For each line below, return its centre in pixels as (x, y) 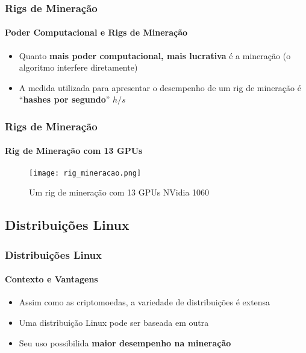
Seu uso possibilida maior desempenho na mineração (125, 342)
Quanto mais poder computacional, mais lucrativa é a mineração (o (155, 55)
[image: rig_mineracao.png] (85, 173)
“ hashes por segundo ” (64, 99)
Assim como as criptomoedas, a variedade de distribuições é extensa (145, 302)
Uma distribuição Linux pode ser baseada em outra (114, 322)
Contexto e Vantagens (52, 279)
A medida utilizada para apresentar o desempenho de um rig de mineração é (160, 87)
